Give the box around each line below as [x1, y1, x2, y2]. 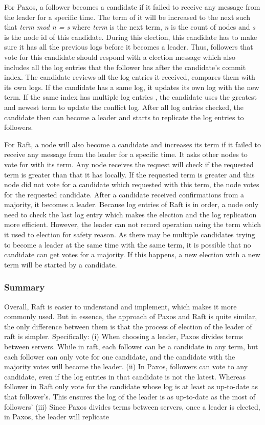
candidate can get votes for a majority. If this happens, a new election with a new [4, 249, 260, 260]
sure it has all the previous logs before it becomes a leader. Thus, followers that [4, 41, 253, 52]
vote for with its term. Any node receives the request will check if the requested [4, 159, 254, 169]
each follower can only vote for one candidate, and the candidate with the [4, 351, 235, 362]
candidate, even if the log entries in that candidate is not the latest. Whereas [4, 371, 246, 382]
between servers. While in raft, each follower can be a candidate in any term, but [4, 341, 258, 352]
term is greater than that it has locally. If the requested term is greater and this [4, 169, 255, 180]
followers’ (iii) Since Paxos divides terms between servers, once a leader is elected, [4, 401, 260, 412]
